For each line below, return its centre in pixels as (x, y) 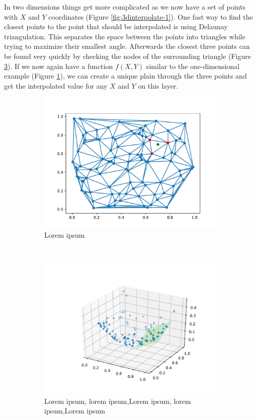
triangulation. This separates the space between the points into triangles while (125, 36)
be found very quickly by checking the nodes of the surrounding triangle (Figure (127, 56)
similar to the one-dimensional (193, 66)
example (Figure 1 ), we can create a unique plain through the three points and (125, 76)
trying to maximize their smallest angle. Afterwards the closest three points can (127, 46)
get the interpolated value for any (56, 85)
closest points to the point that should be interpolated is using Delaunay (116, 26)
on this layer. (158, 85)
